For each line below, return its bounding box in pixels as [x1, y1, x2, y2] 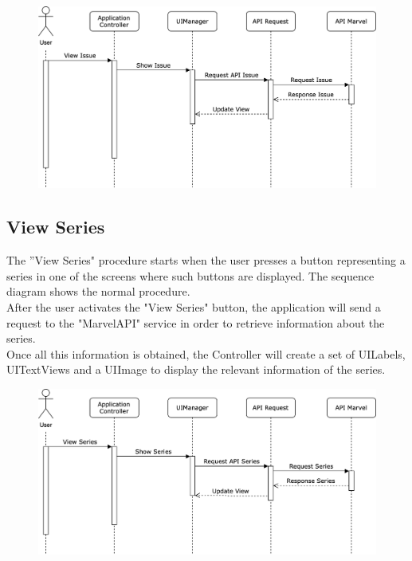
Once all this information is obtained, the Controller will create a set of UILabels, [6, 345, 406, 362]
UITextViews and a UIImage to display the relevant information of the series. [6, 361, 386, 378]
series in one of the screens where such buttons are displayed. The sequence [6, 267, 375, 284]
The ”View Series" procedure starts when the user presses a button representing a [6, 252, 406, 269]
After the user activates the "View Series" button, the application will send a [6, 298, 381, 315]
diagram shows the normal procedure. [6, 283, 190, 300]
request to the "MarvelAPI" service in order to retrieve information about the [6, 314, 385, 331]
